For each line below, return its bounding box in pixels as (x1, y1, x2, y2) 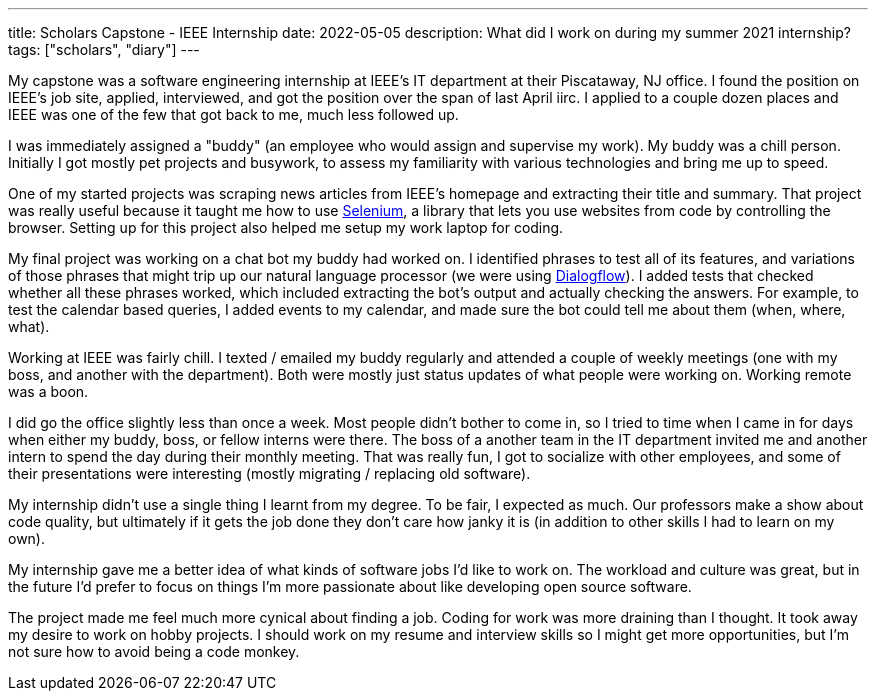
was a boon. (8, 383, 89, 400)
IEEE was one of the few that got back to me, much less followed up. (8, 106, 459, 123)
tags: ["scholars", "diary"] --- (8, 41, 200, 58)
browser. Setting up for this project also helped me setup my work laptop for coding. (8, 219, 564, 236)
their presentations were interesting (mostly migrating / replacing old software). (8, 465, 531, 482)
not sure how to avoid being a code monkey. (8, 643, 300, 660)
